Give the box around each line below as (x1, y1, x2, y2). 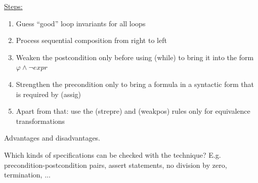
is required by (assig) (16, 88, 81, 99)
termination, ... (4, 169, 51, 180)
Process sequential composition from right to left (16, 35, 167, 45)
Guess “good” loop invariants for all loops (16, 18, 146, 28)
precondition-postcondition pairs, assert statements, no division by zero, (4, 159, 227, 170)
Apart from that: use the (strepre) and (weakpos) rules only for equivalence (16, 106, 250, 116)
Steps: (4, 1, 23, 11)
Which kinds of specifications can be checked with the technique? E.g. (4, 149, 221, 160)
